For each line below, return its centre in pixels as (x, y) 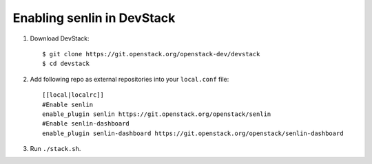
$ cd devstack (66, 64)
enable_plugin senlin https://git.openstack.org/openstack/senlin (157, 114)
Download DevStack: (60, 38)
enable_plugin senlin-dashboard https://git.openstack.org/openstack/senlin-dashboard (193, 133)
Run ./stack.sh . (55, 149)
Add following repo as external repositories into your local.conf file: (130, 79)
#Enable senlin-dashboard (86, 124)
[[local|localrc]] (73, 95)
